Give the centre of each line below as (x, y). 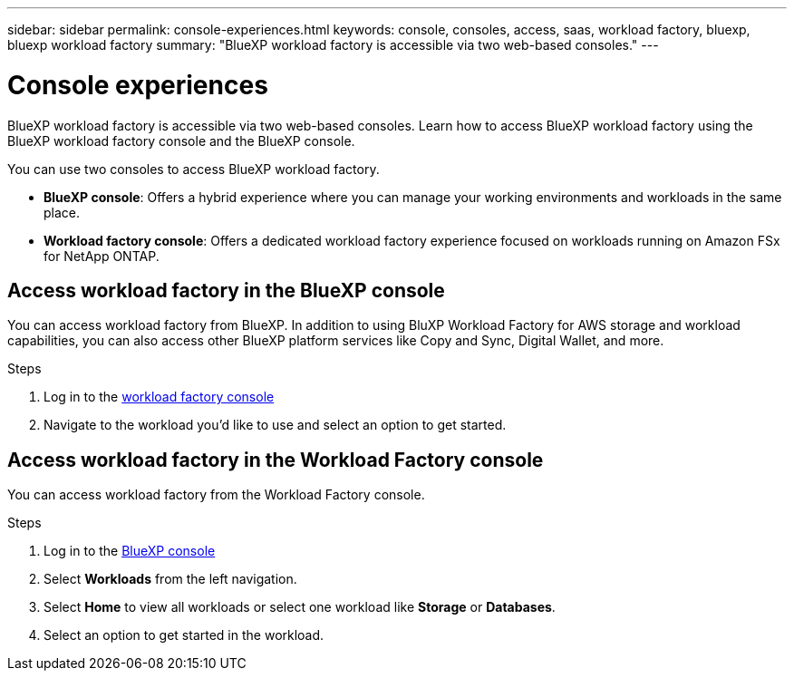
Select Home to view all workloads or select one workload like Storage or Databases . (300, 607)
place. (62, 212)
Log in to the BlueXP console (130, 551)
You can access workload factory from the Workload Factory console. (216, 495)
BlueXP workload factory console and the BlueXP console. (181, 140)
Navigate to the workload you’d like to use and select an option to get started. (275, 425)
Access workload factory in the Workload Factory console (276, 460)
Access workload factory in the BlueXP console (226, 290)
